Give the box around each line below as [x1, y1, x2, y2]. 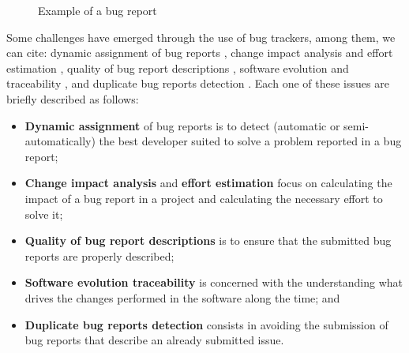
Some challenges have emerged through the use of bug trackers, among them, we [6, 28, 396, 45]
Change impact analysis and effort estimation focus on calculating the [24, 175, 392, 191]
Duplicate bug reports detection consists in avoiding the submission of [24, 316, 388, 332]
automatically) [24, 133, 96, 149]
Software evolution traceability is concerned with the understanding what [24, 274, 403, 291]
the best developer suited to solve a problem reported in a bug [99, 133, 402, 149]
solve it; [24, 205, 63, 222]
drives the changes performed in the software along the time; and [24, 289, 340, 306]
